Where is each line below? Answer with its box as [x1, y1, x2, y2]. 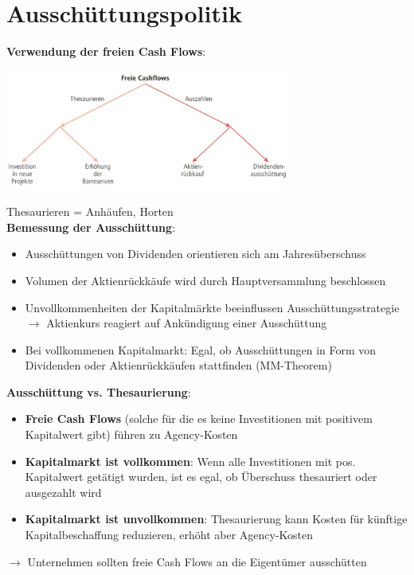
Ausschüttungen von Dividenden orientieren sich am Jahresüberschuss [25, 245, 366, 262]
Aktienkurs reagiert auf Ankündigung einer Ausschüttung [46, 315, 327, 331]
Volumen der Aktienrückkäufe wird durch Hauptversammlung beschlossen [25, 272, 386, 288]
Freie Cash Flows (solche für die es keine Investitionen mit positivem [25, 410, 373, 427]
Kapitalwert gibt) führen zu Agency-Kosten [25, 426, 238, 443]
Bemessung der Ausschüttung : [6, 218, 175, 235]
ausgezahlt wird [25, 483, 102, 500]
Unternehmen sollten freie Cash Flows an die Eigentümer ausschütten [27, 553, 367, 569]
